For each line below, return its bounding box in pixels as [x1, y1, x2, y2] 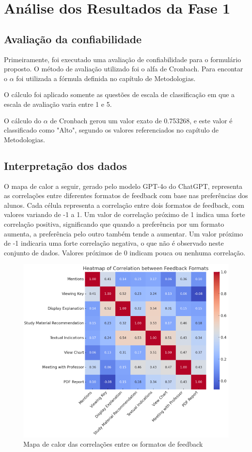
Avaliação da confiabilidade [4, 31, 142, 46]
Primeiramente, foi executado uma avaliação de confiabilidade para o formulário [4, 54, 241, 64]
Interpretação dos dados [4, 158, 127, 173]
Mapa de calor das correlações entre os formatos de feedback [23, 439, 203, 449]
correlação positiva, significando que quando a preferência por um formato [4, 218, 224, 229]
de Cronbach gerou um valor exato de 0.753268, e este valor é [50, 115, 233, 125]
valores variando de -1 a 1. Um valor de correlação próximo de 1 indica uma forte [4, 209, 245, 219]
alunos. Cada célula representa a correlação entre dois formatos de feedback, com [4, 200, 244, 210]
